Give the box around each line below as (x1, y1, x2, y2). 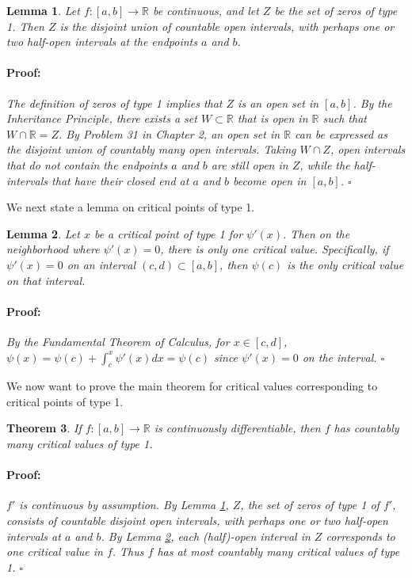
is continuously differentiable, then (154, 420, 321, 436)
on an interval (67, 256, 136, 272)
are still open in (211, 156, 288, 173)
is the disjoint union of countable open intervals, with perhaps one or (59, 17, 395, 34)
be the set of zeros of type (274, 2, 398, 18)
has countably (334, 420, 399, 436)
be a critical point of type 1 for (93, 225, 243, 241)
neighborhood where (6, 241, 100, 257)
